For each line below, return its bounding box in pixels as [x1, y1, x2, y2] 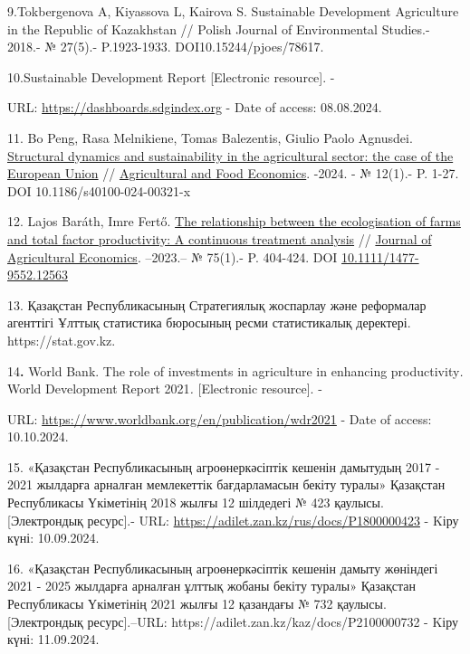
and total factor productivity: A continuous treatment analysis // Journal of [7, 229, 432, 248]
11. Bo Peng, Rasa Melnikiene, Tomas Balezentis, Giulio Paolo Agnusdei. [7, 128, 413, 147]
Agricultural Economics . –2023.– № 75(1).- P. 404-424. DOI [7, 247, 338, 266]
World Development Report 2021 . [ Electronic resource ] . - [7, 379, 322, 398]
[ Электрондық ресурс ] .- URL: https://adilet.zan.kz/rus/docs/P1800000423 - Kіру [7, 510, 459, 529]
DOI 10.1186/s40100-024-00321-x [7, 181, 191, 200]
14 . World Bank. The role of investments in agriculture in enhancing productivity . [7, 361, 464, 380]
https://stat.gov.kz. [7, 330, 116, 349]
